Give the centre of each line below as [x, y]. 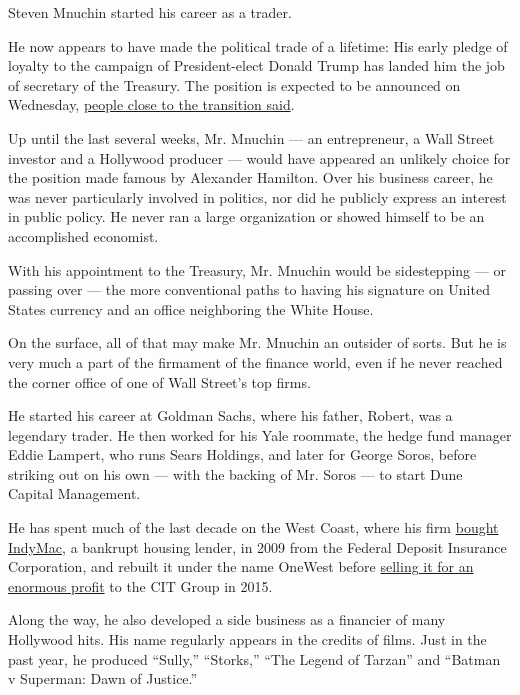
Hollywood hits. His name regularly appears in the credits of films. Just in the [247, 639]
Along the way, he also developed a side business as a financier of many [227, 619]
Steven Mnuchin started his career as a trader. [150, 12]
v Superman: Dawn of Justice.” [103, 678]
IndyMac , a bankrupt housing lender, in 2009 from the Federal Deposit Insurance [257, 546]
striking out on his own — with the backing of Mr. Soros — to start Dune [235, 473]
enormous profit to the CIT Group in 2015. [140, 585]
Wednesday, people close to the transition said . [151, 104]
